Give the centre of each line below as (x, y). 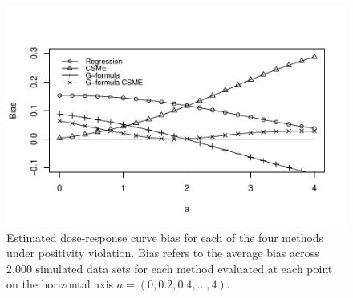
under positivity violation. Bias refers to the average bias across (163, 253)
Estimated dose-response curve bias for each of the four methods (165, 237)
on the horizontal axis (60, 284)
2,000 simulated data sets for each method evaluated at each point (170, 268)
